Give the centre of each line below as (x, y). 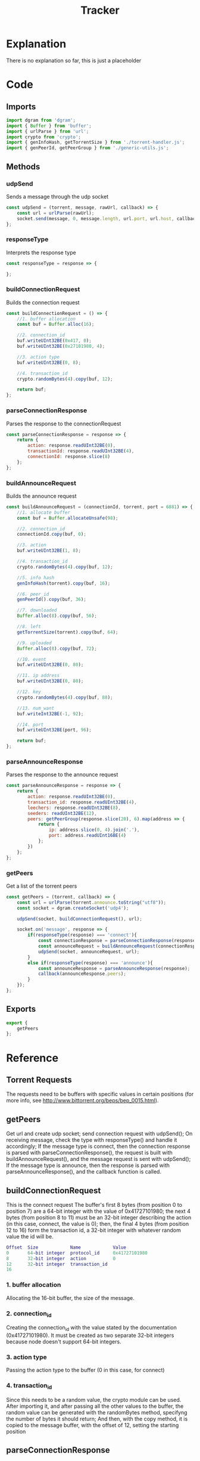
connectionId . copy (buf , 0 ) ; (51, 535)
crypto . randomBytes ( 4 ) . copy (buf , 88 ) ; (65, 697)
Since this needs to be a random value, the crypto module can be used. (94, 1400)
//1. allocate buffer (43, 512)
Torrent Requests (39, 1079)
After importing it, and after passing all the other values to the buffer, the (95, 1406)
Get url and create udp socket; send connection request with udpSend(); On (99, 1133)
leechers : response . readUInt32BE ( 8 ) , (74, 808)
